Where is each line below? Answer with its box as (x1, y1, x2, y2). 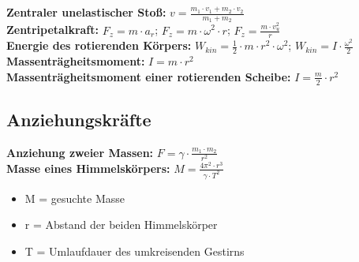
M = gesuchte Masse (24, 189, 125, 206)
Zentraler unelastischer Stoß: (6, 4, 166, 20)
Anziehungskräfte (6, 107, 151, 131)
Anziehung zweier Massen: (6, 144, 154, 160)
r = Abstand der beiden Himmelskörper (24, 216, 218, 233)
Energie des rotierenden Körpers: (6, 37, 192, 54)
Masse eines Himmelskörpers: (6, 159, 170, 176)
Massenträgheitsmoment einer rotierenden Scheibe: (6, 68, 291, 84)
